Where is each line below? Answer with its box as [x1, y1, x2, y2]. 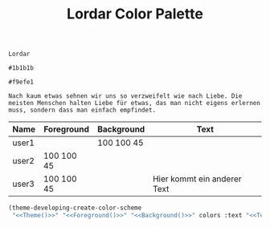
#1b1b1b [8, 64, 35, 72]
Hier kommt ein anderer [152, 173, 243, 184]
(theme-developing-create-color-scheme [8, 204, 142, 213]
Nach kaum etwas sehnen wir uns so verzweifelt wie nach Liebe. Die [8, 92, 243, 100]
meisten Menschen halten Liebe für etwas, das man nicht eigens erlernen [8, 99, 261, 107]
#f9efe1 [8, 78, 35, 87]
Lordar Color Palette [67, 5, 203, 23]
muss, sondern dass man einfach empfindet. [8, 106, 157, 115]
